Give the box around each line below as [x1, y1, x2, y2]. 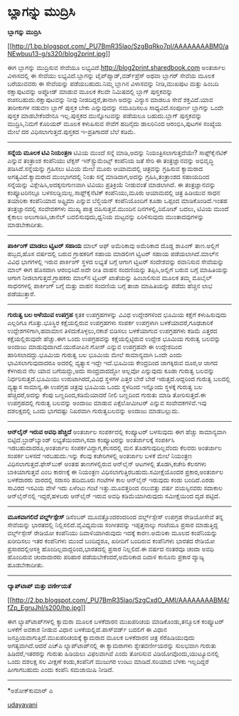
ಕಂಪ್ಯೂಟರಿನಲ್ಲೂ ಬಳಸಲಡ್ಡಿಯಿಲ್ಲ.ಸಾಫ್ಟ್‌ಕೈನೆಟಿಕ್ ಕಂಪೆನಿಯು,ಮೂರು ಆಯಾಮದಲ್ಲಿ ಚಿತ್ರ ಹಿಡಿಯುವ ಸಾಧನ [7, 188, 221, 197]
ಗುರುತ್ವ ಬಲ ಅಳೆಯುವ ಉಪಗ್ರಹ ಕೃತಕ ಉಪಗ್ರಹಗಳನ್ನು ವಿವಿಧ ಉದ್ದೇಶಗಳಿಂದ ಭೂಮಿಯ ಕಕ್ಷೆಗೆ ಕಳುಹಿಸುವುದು [7, 310, 227, 318]
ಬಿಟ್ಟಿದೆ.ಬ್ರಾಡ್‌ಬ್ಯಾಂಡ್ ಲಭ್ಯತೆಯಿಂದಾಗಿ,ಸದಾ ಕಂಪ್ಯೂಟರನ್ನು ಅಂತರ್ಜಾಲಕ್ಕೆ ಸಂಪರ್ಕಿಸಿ [7, 435, 175, 444]
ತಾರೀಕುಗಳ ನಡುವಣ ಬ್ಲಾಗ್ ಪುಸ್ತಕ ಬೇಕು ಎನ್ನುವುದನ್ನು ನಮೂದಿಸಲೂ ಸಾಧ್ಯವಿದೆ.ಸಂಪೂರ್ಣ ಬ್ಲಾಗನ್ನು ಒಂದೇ [7, 103, 224, 112]
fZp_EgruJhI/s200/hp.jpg [7, 603, 82, 612]
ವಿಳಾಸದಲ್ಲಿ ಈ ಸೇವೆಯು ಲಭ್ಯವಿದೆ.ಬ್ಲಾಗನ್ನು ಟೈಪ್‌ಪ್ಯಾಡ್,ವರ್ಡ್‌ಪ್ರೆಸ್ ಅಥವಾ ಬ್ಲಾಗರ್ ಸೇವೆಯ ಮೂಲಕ [7, 71, 215, 80]
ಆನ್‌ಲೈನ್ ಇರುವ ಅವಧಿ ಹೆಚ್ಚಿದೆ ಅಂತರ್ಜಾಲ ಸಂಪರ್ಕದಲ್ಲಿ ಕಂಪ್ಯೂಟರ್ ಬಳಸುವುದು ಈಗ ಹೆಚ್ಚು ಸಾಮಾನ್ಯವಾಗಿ [7, 427, 227, 436]
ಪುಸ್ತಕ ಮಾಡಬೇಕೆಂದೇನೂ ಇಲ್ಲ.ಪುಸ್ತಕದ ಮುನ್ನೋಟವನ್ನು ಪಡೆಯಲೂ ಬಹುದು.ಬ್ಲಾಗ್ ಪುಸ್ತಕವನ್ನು [7, 111, 203, 120]
